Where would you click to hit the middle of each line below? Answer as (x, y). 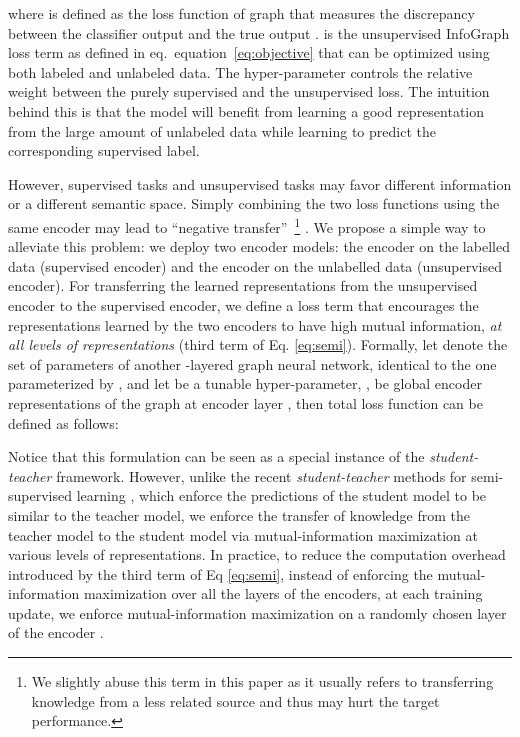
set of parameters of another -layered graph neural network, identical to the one (252, 363)
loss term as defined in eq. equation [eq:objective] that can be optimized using (249, 52)
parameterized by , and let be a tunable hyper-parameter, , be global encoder (245, 383)
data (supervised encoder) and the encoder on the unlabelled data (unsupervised (255, 265)
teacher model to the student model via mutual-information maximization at (243, 534)
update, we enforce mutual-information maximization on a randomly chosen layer (257, 612)
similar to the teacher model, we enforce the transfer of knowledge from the (239, 514)
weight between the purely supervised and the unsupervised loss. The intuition (249, 91)
